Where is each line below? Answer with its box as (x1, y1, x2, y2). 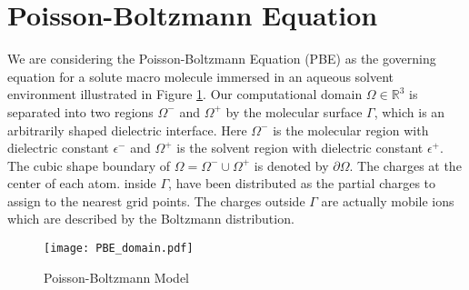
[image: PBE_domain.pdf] (44, 242, 194, 255)
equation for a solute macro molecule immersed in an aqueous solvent (7, 66, 394, 85)
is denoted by (254, 155, 329, 175)
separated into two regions (7, 102, 154, 121)
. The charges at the (349, 155, 462, 175)
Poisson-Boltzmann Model (44, 267, 189, 286)
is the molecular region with (273, 120, 429, 139)
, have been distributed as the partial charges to (168, 174, 436, 193)
